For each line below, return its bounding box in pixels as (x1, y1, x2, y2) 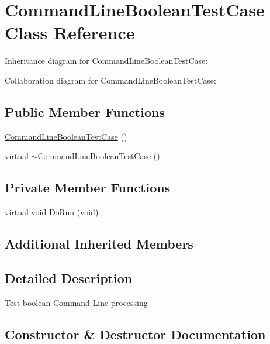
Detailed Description (5, 269, 133, 287)
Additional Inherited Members (5, 235, 193, 253)
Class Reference (5, 20, 135, 44)
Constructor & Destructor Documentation (5, 325, 266, 343)
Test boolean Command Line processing (5, 296, 148, 308)
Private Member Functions (5, 178, 171, 197)
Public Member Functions (5, 102, 165, 121)
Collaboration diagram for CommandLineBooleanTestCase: (5, 74, 216, 86)
